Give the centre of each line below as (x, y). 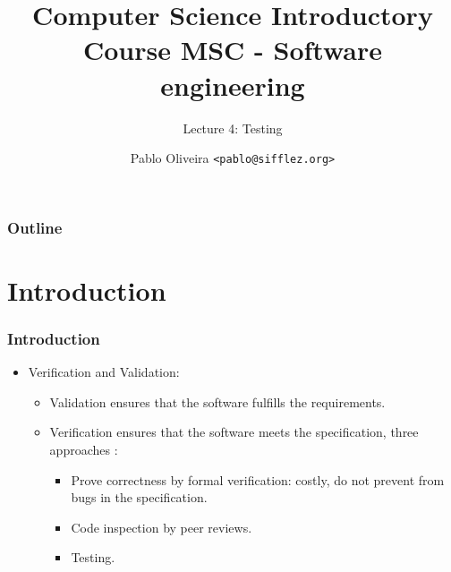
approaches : (84, 450)
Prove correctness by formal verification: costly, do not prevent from (258, 479)
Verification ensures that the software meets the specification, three (234, 432)
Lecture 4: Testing (233, 128)
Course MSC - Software (233, 50)
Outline (35, 227)
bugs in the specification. (139, 497)
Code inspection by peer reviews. (162, 527)
